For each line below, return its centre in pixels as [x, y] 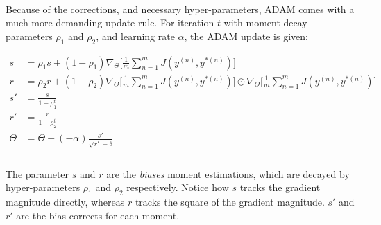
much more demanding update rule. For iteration [110, 22]
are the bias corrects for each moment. [98, 215]
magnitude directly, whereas [65, 202]
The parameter [37, 173]
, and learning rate [135, 36]
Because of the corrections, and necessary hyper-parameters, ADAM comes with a [180, 9]
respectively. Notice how [178, 187]
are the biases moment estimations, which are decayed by [228, 173]
